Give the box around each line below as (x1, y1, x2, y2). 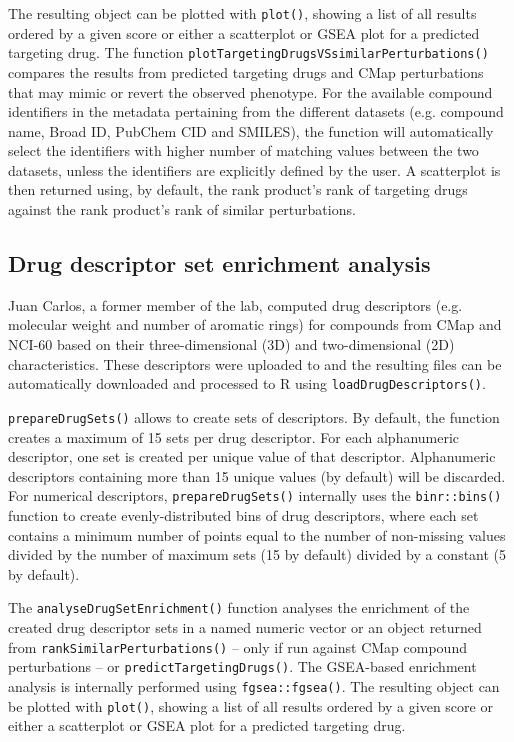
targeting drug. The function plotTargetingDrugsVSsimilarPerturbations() (8, 42, 489, 63)
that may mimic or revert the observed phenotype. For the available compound (8, 81, 493, 102)
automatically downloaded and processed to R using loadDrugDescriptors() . (8, 373, 486, 394)
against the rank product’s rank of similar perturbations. (8, 199, 356, 220)
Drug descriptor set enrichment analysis (8, 248, 431, 279)
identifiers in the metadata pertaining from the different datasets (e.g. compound (8, 101, 504, 122)
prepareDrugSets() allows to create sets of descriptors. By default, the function (8, 406, 500, 427)
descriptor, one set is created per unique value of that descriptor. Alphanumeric (8, 446, 496, 467)
